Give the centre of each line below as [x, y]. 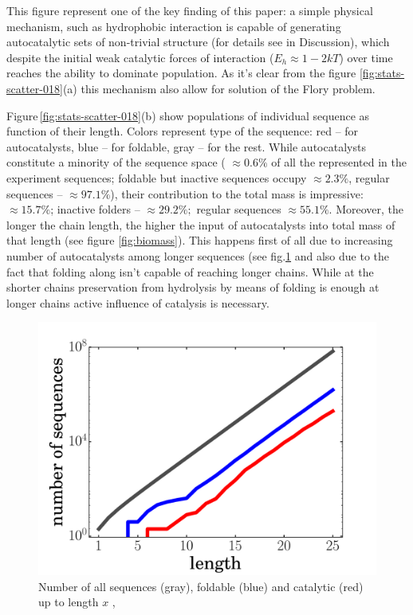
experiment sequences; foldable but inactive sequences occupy [157, 177]
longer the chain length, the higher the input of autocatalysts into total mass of [201, 224]
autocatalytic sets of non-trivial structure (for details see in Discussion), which [198, 42]
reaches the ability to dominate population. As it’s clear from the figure [181, 73]
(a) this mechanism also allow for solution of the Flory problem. [219, 88]
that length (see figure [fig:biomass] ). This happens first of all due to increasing [200, 240]
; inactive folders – [95, 209]
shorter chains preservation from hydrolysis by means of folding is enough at [193, 287]
